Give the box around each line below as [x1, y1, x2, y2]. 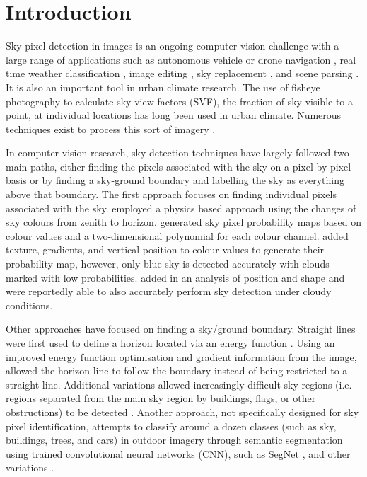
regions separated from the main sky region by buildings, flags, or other [6, 391, 316, 406]
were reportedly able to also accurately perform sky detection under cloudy [6, 284, 332, 299]
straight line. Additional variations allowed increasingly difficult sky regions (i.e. [6, 377, 352, 391]
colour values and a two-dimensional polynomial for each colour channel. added [6, 228, 349, 243]
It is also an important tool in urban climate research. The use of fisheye [6, 79, 320, 94]
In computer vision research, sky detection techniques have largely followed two [6, 145, 349, 160]
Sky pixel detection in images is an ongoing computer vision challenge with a [6, 38, 339, 53]
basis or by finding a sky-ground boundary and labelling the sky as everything [6, 173, 344, 188]
